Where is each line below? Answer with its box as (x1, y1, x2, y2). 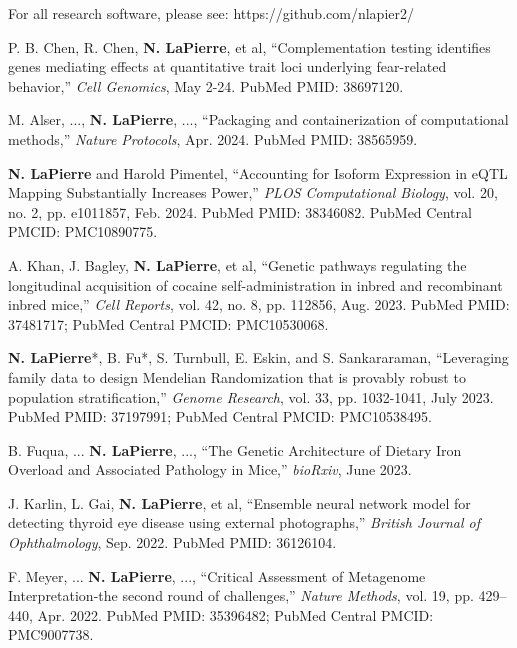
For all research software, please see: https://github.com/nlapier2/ (8, 3, 414, 23)
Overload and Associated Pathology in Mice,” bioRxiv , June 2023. (8, 459, 412, 480)
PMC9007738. (8, 624, 94, 645)
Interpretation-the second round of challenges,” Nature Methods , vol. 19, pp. (8, 585, 474, 606)
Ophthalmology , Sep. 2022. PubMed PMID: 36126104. (8, 532, 337, 553)
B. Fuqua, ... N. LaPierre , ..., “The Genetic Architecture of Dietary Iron (8, 439, 462, 460)
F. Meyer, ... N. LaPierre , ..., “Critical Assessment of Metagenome (8, 565, 426, 586)
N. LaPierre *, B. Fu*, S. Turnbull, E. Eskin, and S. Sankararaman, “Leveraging (8, 347, 509, 368)
